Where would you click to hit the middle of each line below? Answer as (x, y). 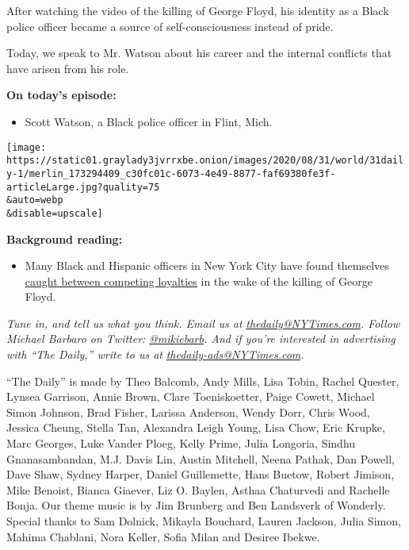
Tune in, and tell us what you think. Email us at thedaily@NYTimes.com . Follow (203, 323)
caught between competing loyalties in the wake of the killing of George (199, 281)
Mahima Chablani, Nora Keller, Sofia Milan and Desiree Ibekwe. (163, 536)
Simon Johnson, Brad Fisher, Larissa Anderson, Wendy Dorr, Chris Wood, (188, 412)
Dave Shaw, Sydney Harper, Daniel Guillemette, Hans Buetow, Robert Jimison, (201, 474)
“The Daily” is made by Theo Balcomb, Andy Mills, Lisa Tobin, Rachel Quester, (203, 381)
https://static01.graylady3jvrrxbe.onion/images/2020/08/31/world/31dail (205, 161)
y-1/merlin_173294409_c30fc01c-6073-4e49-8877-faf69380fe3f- (171, 173)
